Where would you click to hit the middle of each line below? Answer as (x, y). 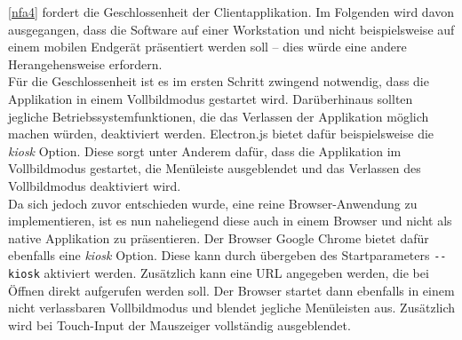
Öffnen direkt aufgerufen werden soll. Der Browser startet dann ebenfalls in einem (231, 290)
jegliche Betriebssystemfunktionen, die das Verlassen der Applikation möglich (219, 116)
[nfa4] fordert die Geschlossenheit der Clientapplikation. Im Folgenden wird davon (231, 12)
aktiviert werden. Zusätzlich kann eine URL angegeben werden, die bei (236, 272)
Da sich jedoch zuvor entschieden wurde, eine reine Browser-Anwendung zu (213, 203)
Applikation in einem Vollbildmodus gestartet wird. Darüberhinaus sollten (211, 98)
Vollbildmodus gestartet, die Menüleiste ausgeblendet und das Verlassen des (215, 168)
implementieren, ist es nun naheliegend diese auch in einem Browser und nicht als (230, 221)
